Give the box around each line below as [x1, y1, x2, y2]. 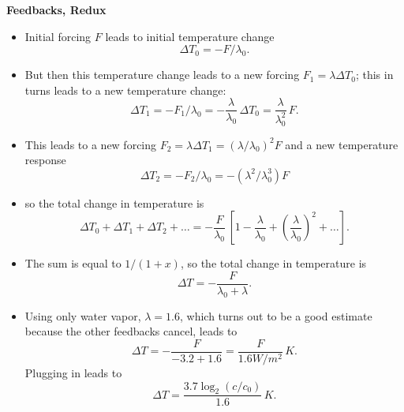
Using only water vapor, [24, 307, 141, 324]
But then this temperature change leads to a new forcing [24, 66, 300, 83]
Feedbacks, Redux [6, 2, 107, 17]
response [24, 152, 66, 168]
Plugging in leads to [24, 365, 122, 381]
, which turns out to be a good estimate [179, 307, 372, 324]
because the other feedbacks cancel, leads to [24, 323, 238, 339]
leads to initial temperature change [105, 28, 275, 44]
